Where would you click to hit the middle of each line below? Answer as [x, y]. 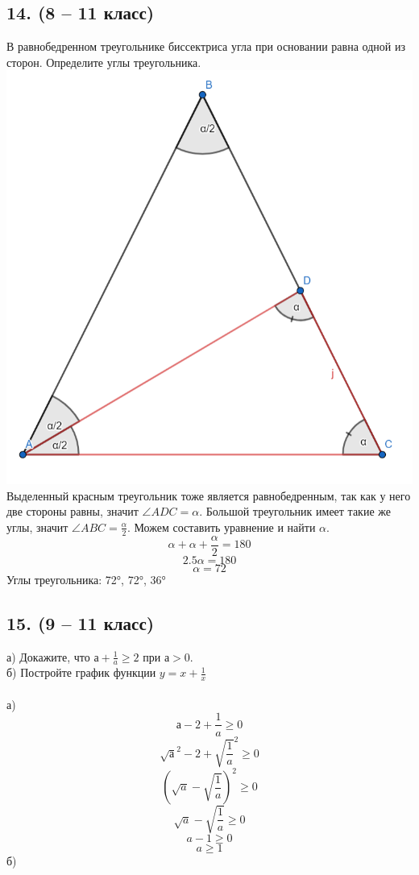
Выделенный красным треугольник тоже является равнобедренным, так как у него [209, 495]
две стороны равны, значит [73, 511]
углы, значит [37, 527]
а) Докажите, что [48, 656]
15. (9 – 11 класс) [81, 622]
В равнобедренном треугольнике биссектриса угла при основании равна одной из [206, 46]
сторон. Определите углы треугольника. [104, 62]
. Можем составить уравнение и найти [221, 527]
